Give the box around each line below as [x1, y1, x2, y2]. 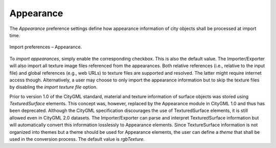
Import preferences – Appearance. [9, 44, 82, 50]
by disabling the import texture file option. [9, 84, 98, 90]
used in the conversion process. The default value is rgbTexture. [9, 136, 145, 142]
